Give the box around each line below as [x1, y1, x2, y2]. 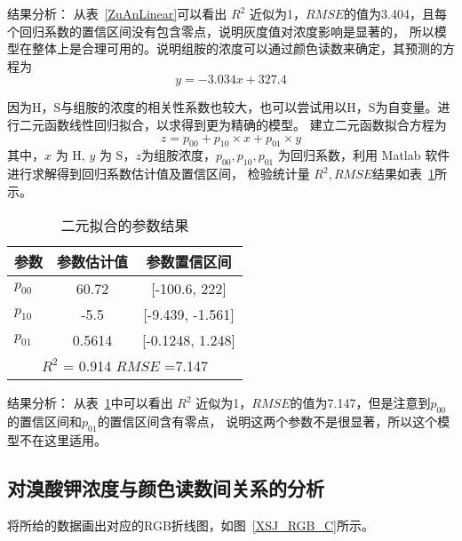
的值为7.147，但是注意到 [290, 394, 431, 412]
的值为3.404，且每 [344, 4, 447, 22]
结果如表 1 [372, 164, 435, 183]
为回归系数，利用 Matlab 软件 [277, 146, 450, 164]
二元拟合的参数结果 [60, 215, 189, 236]
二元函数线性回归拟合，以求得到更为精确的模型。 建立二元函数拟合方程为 [19, 115, 447, 133]
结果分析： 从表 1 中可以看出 [7, 394, 173, 412]
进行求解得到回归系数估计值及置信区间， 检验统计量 [7, 164, 310, 183]
